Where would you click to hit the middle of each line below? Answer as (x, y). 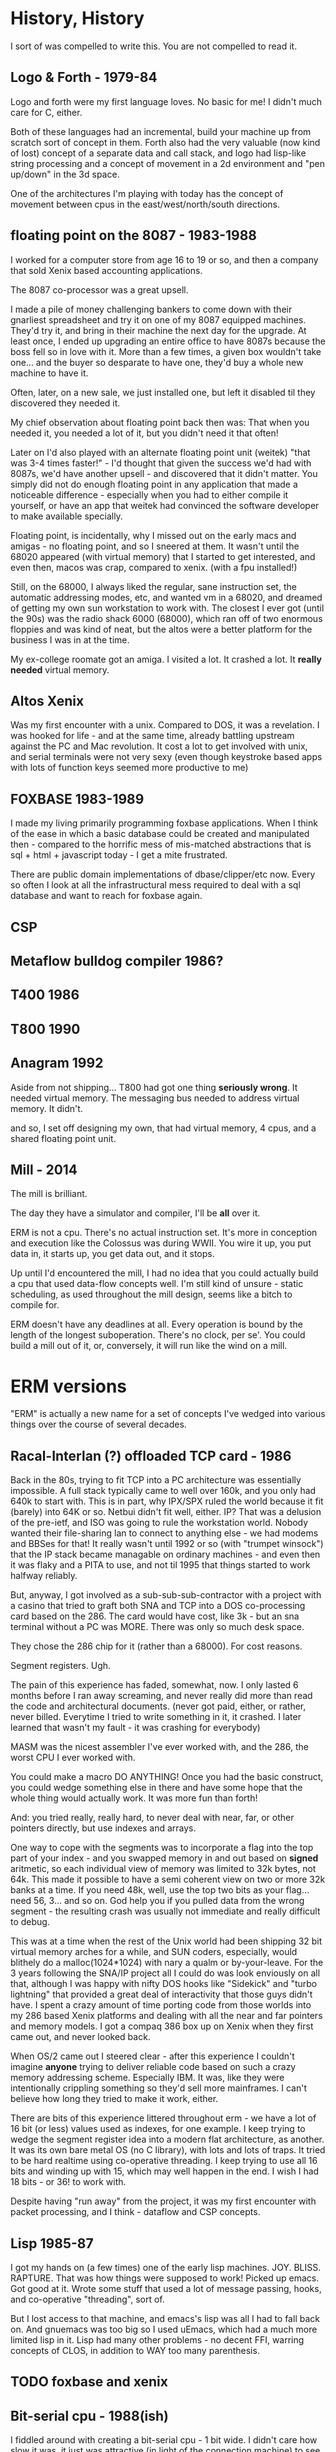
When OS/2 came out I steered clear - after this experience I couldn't (152, 2056)
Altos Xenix (47, 700)
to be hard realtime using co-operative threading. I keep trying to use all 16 (164, 2161)
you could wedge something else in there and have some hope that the (156, 1788)
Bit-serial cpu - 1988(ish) (90, 2415)
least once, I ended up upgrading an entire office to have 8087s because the (168, 341)
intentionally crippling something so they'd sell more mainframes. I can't (158, 2088)
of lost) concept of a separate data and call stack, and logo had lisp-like (158, 153)
